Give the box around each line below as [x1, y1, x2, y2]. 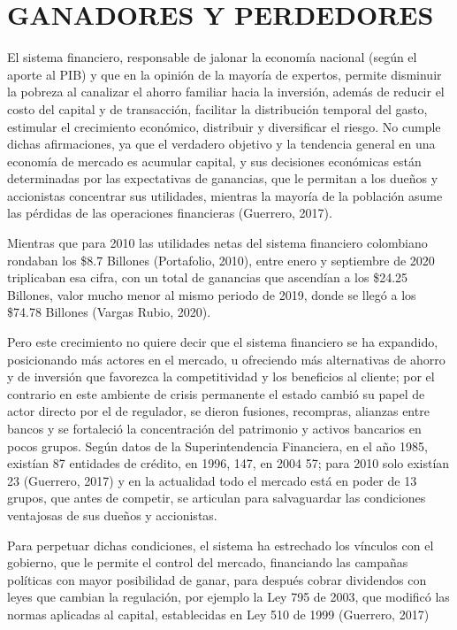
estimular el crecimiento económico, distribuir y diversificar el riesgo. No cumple [7, 117, 441, 135]
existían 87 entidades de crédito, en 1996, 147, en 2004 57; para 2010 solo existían [7, 454, 450, 472]
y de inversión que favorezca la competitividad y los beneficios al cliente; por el [7, 367, 435, 386]
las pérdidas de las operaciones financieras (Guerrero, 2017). [7, 204, 332, 222]
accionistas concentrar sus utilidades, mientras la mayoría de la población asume [7, 186, 443, 204]
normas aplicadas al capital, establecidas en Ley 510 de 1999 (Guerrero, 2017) [7, 604, 430, 623]
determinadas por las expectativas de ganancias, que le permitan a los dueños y [7, 169, 438, 188]
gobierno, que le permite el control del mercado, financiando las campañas [7, 553, 408, 572]
